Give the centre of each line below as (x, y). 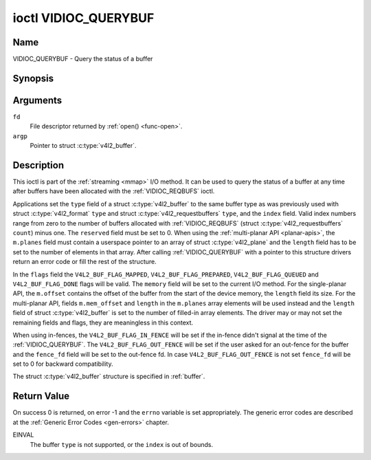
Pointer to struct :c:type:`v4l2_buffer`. (83, 146)
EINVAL (23, 435)
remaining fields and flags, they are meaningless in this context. (103, 322)
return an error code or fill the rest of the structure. (85, 262)
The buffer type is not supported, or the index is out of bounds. (122, 444)
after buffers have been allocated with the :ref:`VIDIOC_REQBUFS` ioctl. (114, 191)
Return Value (41, 396)
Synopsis (33, 78)
